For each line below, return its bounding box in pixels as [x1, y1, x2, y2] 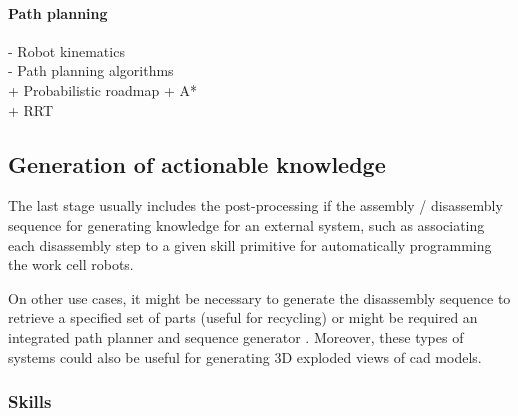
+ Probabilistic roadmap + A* [8, 79, 197, 100]
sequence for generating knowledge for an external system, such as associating [8, 214, 485, 235]
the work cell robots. [8, 254, 134, 275]
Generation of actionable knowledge [8, 148, 386, 179]
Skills [8, 389, 52, 414]
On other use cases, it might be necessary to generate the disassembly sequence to [8, 287, 511, 308]
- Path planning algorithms [8, 60, 174, 81]
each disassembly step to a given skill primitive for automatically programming [8, 234, 492, 255]
